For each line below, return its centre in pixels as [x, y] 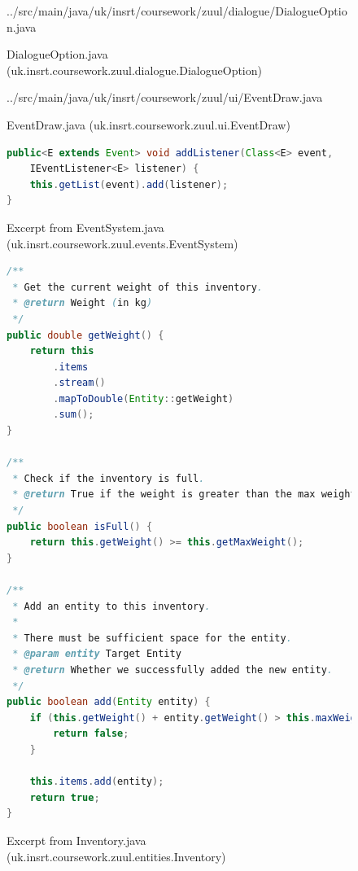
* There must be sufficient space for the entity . [152, 638]
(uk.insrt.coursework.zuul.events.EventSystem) [122, 243]
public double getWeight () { [85, 335]
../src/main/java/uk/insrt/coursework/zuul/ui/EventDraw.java [165, 97]
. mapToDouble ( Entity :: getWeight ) [144, 398]
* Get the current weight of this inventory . [138, 287]
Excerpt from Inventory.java [76, 840]
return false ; [91, 734]
